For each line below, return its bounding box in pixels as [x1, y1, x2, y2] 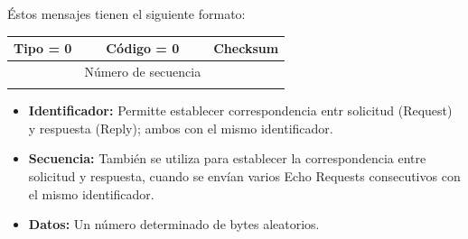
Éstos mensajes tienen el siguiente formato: [7, 5, 246, 23]
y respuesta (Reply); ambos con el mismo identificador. [28, 118, 333, 137]
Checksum [213, 39, 279, 58]
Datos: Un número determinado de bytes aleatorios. [28, 215, 320, 234]
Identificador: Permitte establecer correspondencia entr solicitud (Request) [28, 101, 453, 120]
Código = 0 [106, 39, 180, 58]
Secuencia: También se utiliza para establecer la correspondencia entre [28, 149, 426, 168]
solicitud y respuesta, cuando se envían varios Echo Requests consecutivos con [28, 167, 461, 186]
